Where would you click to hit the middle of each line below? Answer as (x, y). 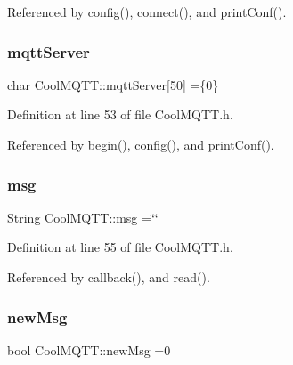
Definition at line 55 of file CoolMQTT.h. (120, 247)
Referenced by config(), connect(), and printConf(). (147, 12)
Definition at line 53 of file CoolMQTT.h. (120, 114)
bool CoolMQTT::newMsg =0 (89, 349)
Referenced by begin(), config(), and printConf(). (141, 144)
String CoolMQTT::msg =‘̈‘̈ (83, 217)
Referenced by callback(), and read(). (109, 277)
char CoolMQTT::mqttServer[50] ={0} (113, 84)
